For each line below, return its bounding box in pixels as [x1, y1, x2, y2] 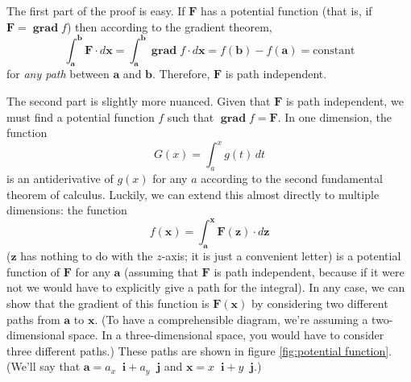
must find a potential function [6, 108, 155, 125]
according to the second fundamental [201, 170, 383, 187]
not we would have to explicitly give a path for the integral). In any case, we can [6, 279, 405, 296]
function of [6, 263, 60, 280]
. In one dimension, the [277, 108, 392, 125]
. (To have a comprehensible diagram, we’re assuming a [94, 310, 368, 327]
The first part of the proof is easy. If [6, 2, 185, 19]
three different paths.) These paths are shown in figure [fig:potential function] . [6, 342, 392, 359]
